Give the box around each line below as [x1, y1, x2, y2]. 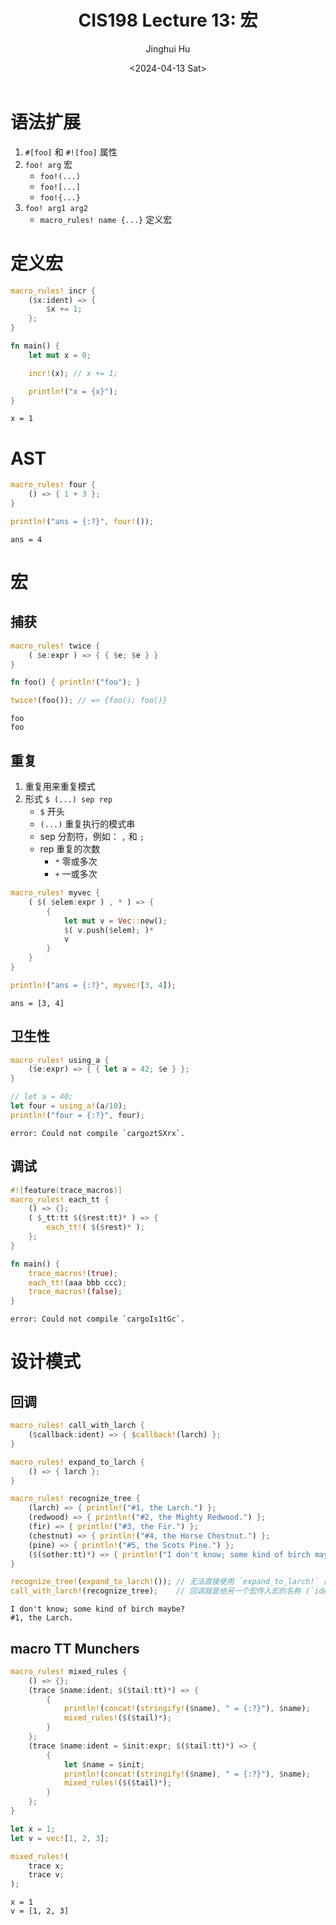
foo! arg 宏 [24, 158, 73, 170]
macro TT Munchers [10, 1640, 140, 1657]
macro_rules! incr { [10, 286, 97, 296]
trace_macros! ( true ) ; [28, 1268, 118, 1278]
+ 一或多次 [54, 868, 98, 880]
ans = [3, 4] [10, 998, 65, 1008]
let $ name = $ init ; [63, 1759, 145, 1770]
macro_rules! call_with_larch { [10, 1421, 145, 1431]
